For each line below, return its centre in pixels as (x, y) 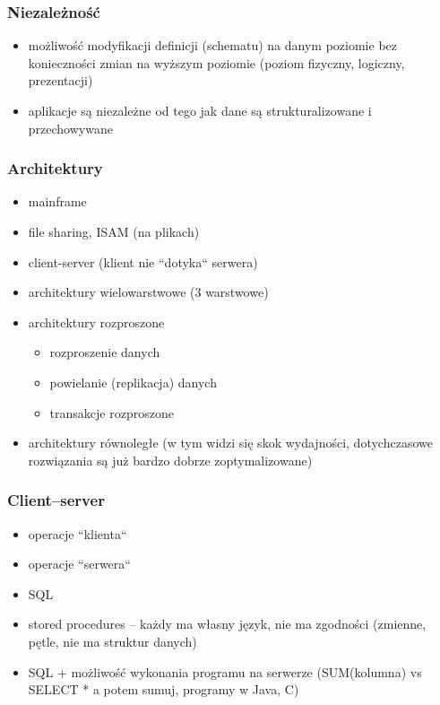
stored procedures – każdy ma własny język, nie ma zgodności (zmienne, (227, 624)
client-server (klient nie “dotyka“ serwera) (143, 261)
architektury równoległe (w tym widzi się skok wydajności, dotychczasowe (230, 443)
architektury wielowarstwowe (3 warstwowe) (148, 292)
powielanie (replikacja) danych (133, 382)
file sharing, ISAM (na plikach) (114, 231)
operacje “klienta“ (78, 533)
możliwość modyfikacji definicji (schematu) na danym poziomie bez (212, 45)
